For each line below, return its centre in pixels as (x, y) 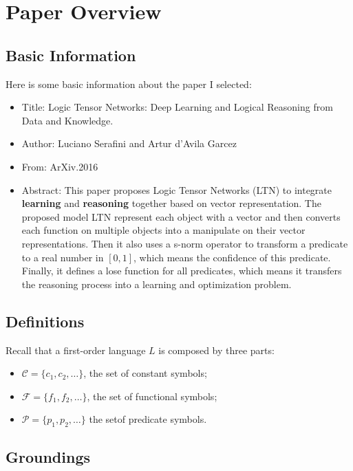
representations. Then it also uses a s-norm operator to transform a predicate (185, 243)
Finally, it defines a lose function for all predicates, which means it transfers (182, 271)
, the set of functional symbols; (152, 396)
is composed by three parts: (216, 350)
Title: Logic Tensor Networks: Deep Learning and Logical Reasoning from (177, 107)
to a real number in (63, 257)
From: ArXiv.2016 (60, 166)
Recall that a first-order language (76, 350)
